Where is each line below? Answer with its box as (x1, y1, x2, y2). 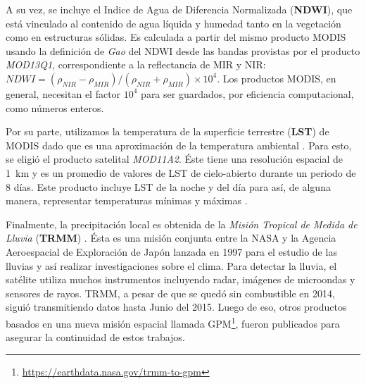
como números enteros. (6, 100, 104, 115)
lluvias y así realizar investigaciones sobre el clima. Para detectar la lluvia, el (6, 258, 337, 273)
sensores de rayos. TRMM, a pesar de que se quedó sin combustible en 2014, (6, 285, 335, 300)
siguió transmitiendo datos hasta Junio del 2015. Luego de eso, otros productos (6, 299, 347, 314)
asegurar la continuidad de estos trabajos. (6, 330, 185, 345)
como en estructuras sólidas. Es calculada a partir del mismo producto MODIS (6, 30, 346, 44)
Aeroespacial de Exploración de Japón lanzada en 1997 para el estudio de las (6, 244, 337, 259)
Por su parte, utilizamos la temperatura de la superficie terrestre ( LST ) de (6, 124, 329, 139)
